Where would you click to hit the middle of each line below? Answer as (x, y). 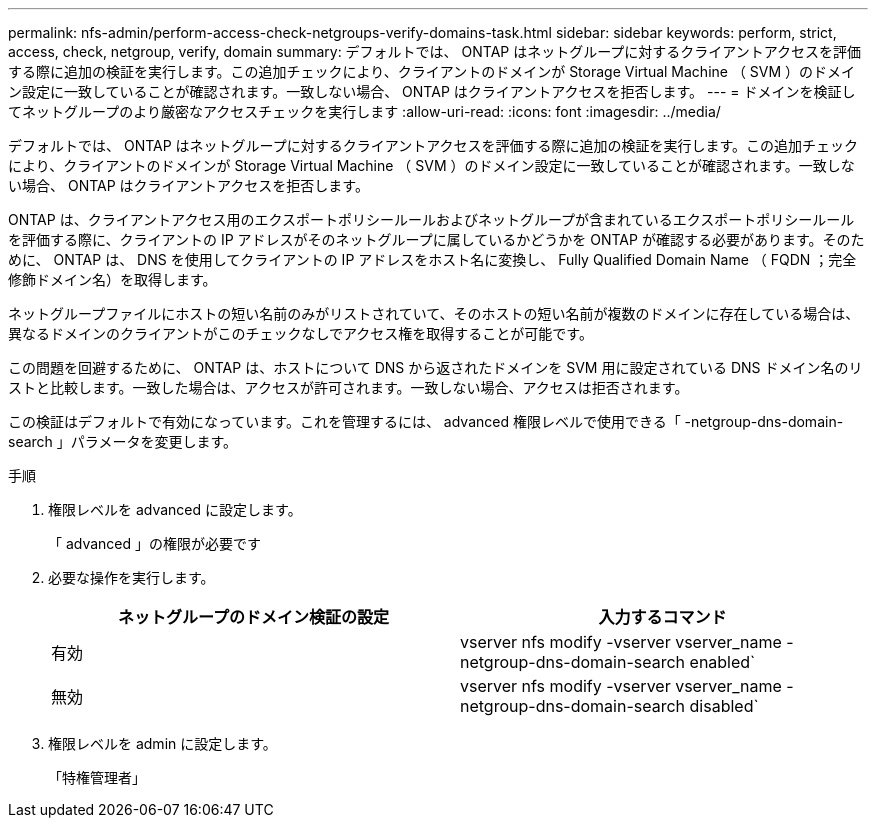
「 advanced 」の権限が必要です (155, 543)
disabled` (724, 706)
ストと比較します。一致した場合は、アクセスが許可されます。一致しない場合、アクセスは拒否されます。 (348, 387)
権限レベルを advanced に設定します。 (175, 509)
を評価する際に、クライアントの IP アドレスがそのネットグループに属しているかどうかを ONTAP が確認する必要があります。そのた (436, 239)
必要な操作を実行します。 (131, 577)
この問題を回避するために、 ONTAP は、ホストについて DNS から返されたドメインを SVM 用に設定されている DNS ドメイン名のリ (435, 367)
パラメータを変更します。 (153, 441)
